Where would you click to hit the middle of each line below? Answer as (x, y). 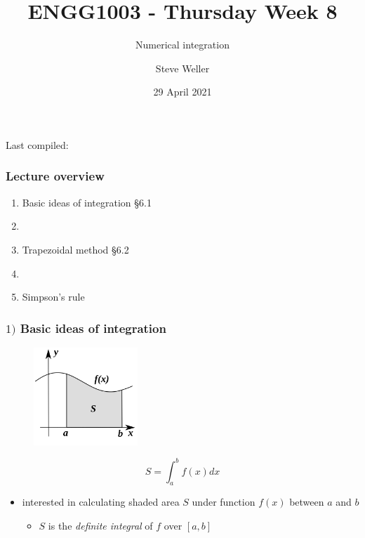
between (307, 502)
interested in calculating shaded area (101, 502)
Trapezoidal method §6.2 (75, 249)
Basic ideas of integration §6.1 (87, 202)
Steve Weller (182, 68)
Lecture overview (55, 176)
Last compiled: (37, 144)
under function (224, 502)
